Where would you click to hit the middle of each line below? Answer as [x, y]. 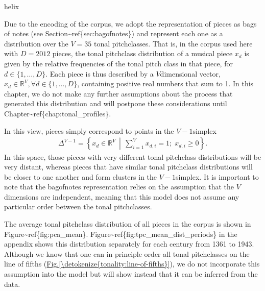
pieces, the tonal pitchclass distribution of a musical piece [142, 53]
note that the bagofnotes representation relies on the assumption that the [119, 187]
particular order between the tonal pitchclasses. [78, 207]
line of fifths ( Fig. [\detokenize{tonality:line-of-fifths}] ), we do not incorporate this [132, 264]
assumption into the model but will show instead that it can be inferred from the [131, 274]
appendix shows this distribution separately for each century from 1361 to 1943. [129, 244]
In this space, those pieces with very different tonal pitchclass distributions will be [133, 156]
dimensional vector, [190, 73]
